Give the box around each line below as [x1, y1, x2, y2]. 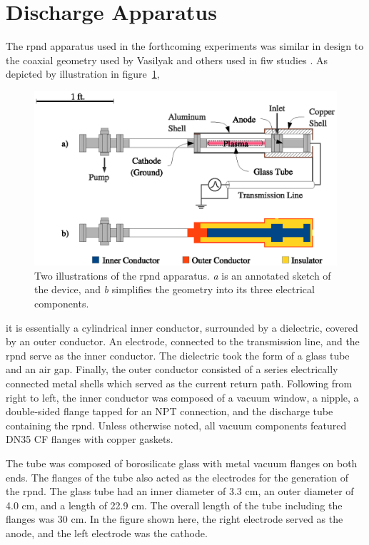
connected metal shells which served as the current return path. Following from [6, 375, 353, 390]
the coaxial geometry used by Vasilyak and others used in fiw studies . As [6, 52, 328, 67]
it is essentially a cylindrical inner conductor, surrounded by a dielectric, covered [6, 320, 358, 335]
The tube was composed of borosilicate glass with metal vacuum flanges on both [6, 455, 358, 470]
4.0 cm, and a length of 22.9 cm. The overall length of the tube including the [6, 497, 343, 512]
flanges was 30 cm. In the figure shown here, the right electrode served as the [6, 511, 343, 526]
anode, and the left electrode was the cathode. [6, 525, 208, 540]
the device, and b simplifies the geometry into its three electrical [34, 282, 315, 297]
